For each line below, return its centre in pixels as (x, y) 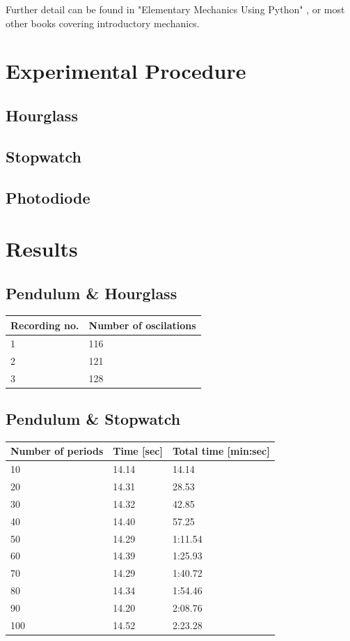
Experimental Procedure (126, 71)
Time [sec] (138, 451)
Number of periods (57, 451)
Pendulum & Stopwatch (93, 418)
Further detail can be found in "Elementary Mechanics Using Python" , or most (175, 9)
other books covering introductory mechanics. (103, 23)
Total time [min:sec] (221, 451)
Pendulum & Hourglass (92, 293)
